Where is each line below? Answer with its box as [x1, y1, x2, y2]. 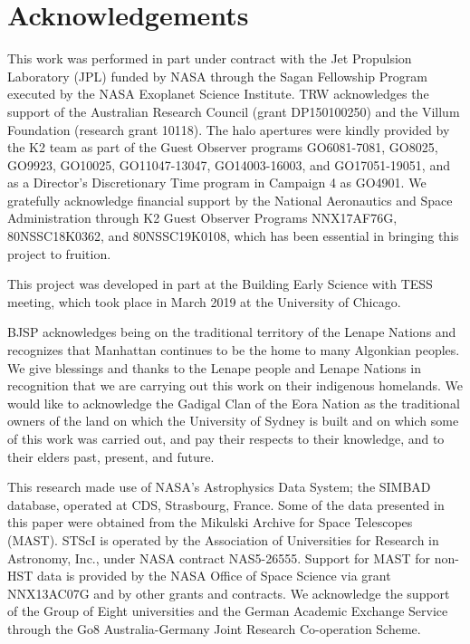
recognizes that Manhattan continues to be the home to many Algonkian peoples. [7, 341, 460, 360]
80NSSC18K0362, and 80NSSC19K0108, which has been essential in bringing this [7, 226, 459, 245]
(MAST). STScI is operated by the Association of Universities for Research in [7, 530, 439, 549]
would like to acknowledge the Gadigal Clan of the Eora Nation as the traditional [7, 393, 460, 412]
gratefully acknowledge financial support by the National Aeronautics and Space [7, 190, 453, 209]
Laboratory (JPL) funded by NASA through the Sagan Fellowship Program [7, 66, 427, 85]
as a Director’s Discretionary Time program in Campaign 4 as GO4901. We [7, 173, 427, 192]
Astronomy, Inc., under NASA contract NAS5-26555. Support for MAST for [7, 548, 431, 567]
